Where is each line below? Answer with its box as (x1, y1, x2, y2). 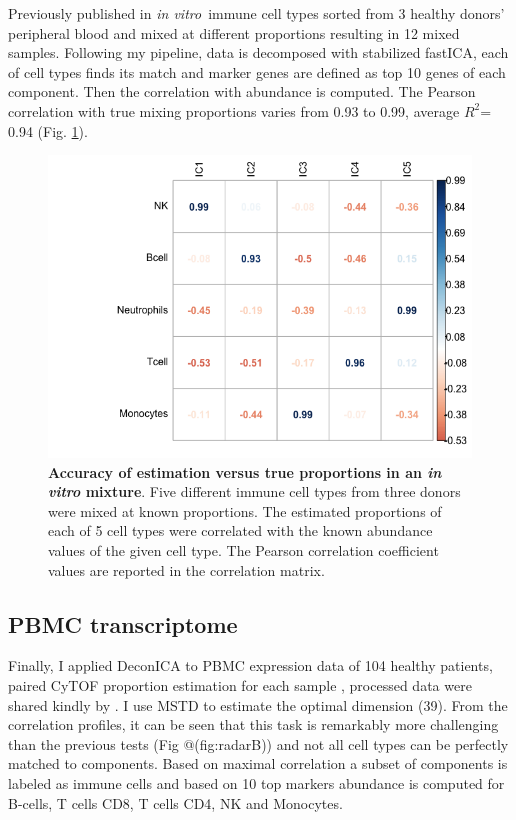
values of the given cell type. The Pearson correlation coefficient (48, 539, 439, 560)
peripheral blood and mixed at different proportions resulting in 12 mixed (8, 22, 460, 43)
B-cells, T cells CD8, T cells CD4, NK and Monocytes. (8, 792, 343, 813)
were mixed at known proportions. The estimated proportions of (48, 500, 442, 521)
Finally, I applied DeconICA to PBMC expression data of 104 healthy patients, (8, 655, 493, 676)
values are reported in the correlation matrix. (48, 559, 325, 580)
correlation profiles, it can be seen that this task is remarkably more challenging (8, 714, 499, 735)
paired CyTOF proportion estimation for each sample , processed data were (8, 674, 472, 695)
